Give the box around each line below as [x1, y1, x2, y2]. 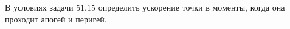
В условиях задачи [5, 1, 74, 13]
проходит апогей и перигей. [5, 12, 107, 25]
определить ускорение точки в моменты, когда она [98, 1, 285, 13]
